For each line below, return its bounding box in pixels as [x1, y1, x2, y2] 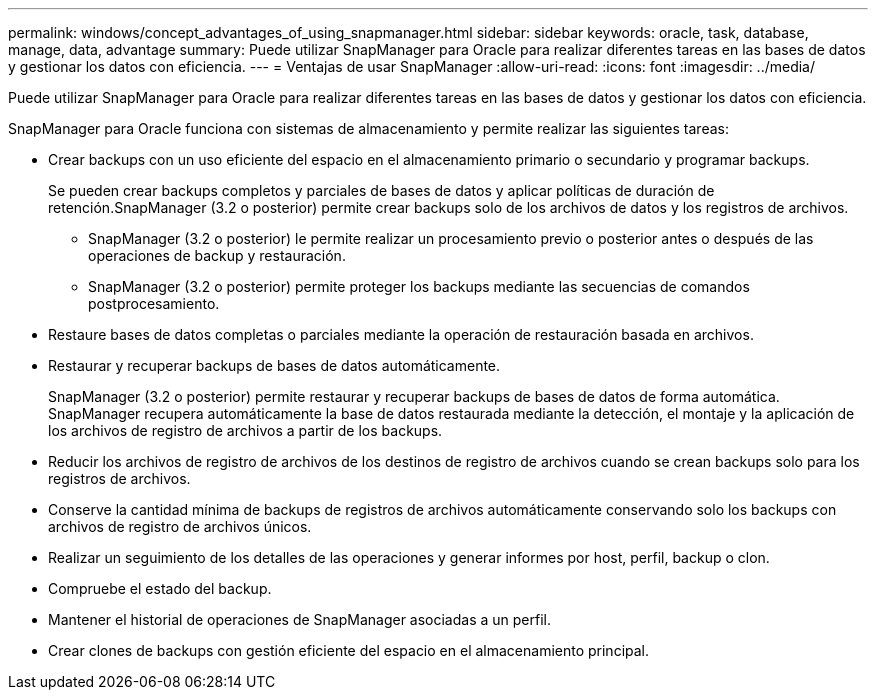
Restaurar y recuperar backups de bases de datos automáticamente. [48, 357, 501, 374]
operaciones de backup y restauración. [88, 247, 346, 264]
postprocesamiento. [88, 295, 220, 312]
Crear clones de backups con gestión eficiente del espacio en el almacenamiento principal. [48, 642, 650, 659]
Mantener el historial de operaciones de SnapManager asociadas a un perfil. [48, 611, 551, 628]
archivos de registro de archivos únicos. [48, 518, 312, 535]
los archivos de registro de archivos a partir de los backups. [48, 422, 443, 439]
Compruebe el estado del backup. [48, 580, 272, 597]
